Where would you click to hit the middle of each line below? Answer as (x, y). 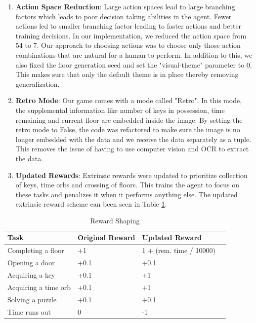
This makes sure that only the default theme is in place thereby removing (127, 74)
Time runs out (29, 311)
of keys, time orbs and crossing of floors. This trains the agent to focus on (128, 185)
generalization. (38, 84)
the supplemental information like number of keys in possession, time (120, 110)
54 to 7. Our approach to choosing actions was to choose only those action (128, 45)
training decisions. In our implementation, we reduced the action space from (131, 35)
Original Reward (107, 237)
